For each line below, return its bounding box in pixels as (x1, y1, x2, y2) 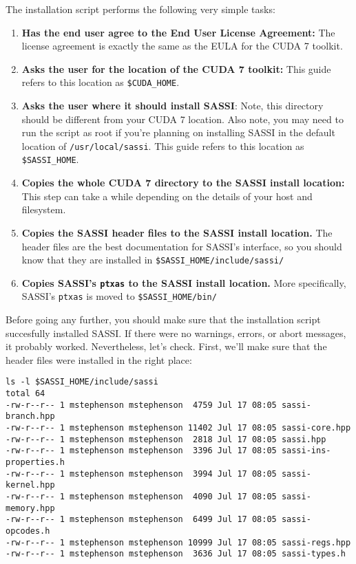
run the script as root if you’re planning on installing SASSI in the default (21, 125, 335, 140)
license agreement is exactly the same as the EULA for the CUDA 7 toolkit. (21, 39, 343, 53)
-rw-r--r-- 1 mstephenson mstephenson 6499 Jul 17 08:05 (6, 514, 277, 525)
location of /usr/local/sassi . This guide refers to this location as (21, 138, 304, 153)
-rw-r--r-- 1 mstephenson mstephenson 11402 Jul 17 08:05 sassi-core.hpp (6, 423, 351, 433)
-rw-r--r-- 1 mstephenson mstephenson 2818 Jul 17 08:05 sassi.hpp (6, 434, 326, 444)
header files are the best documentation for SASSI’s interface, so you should (21, 239, 342, 253)
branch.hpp (6, 411, 55, 422)
